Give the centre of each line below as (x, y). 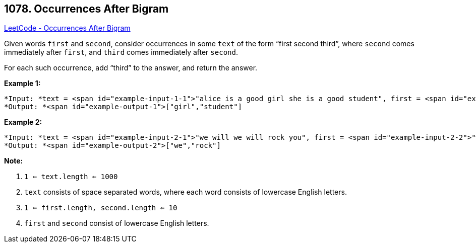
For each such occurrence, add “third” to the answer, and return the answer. (131, 68)
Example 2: (23, 122)
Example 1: (22, 84)
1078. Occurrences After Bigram (86, 9)
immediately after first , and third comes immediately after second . (121, 52)
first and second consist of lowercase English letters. (117, 223)
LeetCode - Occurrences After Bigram (67, 28)
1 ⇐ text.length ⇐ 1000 (71, 177)
